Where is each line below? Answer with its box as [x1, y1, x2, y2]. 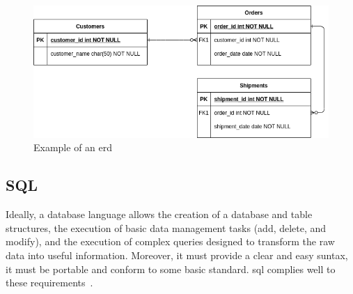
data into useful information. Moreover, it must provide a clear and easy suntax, [6, 247, 348, 262]
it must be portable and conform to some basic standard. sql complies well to [6, 261, 336, 276]
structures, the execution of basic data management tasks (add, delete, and [6, 220, 327, 235]
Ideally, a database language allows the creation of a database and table [6, 207, 313, 222]
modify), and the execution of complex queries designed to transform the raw [6, 234, 335, 249]
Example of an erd [33, 140, 113, 155]
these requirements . [6, 275, 93, 290]
